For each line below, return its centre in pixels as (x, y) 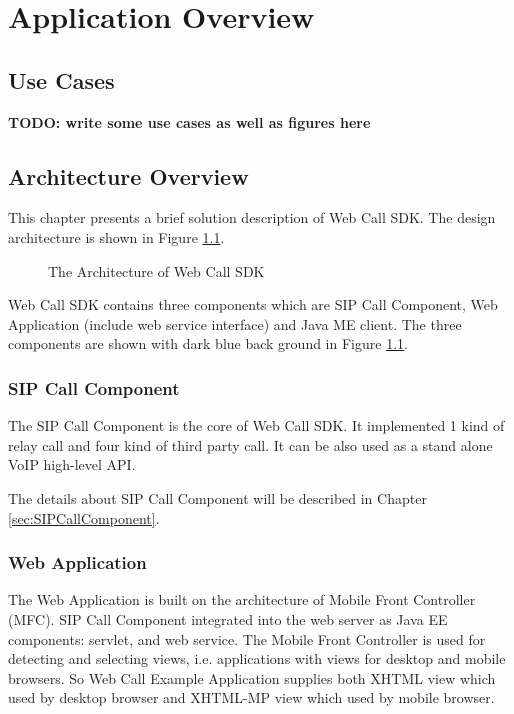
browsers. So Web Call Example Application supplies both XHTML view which (252, 677)
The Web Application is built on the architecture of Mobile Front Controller (242, 599)
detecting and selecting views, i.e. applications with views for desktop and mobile (257, 658)
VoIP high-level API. (72, 464)
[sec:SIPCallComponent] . (84, 517)
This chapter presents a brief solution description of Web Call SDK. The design (252, 217)
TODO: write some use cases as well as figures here (189, 121)
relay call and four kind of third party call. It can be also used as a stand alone (250, 444)
